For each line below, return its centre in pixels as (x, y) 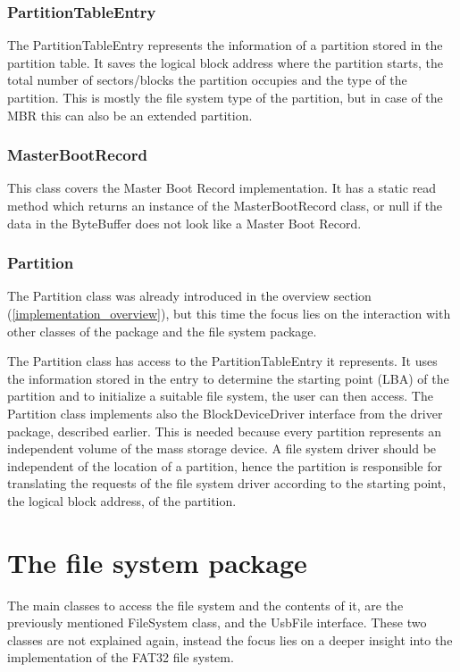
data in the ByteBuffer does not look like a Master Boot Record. (184, 223)
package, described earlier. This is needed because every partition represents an (225, 431)
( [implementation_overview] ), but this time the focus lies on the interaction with (229, 313)
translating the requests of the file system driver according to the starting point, (227, 483)
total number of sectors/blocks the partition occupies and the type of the (207, 80)
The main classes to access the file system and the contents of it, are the (205, 605)
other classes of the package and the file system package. (162, 331)
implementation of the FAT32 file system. (121, 657)
